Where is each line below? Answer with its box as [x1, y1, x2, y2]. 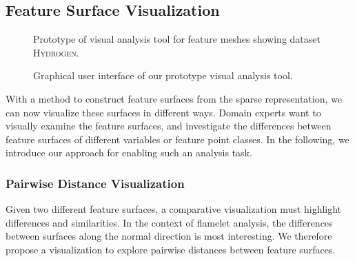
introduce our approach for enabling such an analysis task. [6, 145, 252, 160]
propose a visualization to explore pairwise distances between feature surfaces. [6, 242, 336, 256]
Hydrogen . [33, 45, 79, 59]
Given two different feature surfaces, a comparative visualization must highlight [6, 202, 342, 216]
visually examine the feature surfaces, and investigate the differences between [6, 118, 332, 133]
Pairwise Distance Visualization [6, 174, 185, 191]
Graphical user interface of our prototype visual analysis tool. [33, 68, 293, 83]
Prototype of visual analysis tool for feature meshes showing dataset [33, 32, 321, 46]
